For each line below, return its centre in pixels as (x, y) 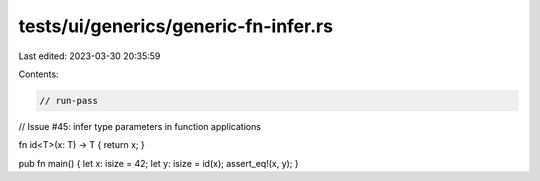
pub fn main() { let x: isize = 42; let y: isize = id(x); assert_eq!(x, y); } (158, 163)
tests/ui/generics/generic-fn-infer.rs (176, 26)
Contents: (38, 74)
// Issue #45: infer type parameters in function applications (140, 126)
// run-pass (69, 100)
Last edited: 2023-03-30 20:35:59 (89, 56)
